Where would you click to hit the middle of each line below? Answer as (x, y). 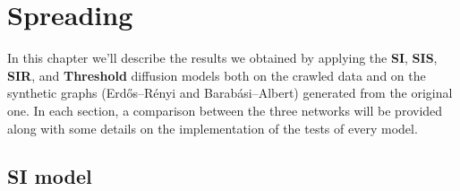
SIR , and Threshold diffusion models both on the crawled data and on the (217, 75)
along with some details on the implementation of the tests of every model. (213, 128)
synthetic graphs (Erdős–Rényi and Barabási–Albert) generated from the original (230, 93)
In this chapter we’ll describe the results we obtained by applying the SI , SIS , (222, 58)
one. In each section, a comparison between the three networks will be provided (225, 110)
